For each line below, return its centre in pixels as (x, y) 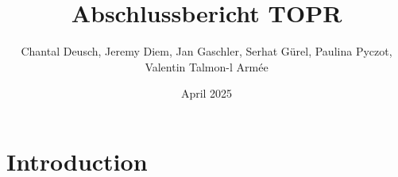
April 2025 (207, 93)
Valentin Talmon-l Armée (207, 66)
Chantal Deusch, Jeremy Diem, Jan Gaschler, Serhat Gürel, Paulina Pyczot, (207, 51)
